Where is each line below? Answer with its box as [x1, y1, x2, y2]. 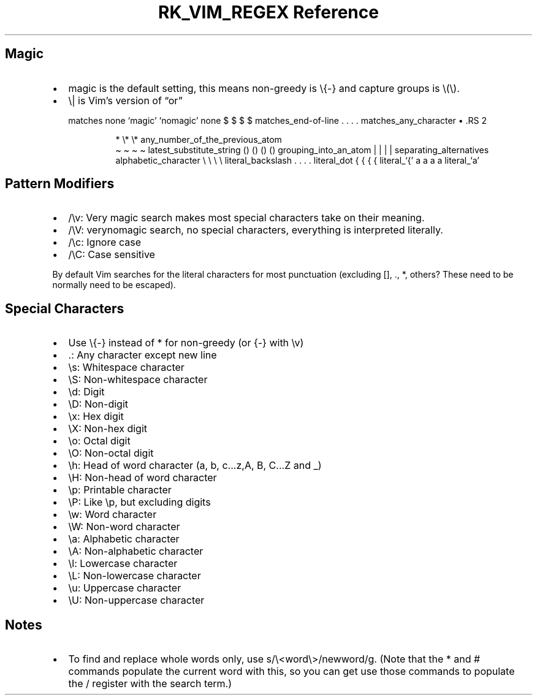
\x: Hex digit [68, 410, 124, 423]
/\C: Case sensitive [68, 248, 155, 261]
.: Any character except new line [68, 349, 217, 362]
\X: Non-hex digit [68, 422, 148, 435]
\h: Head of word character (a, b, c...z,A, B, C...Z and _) [68, 459, 322, 472]
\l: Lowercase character [68, 557, 178, 570]
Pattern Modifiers [5, 176, 115, 192]
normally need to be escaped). [52, 280, 176, 291]
